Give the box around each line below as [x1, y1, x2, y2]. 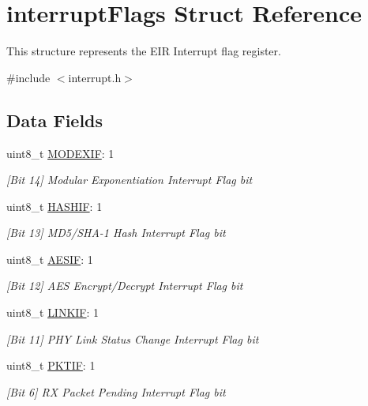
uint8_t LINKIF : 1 [6, 304, 100, 321]
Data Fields [6, 107, 103, 132]
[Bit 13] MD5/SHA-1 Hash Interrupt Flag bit [6, 224, 226, 241]
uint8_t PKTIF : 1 [6, 357, 96, 374]
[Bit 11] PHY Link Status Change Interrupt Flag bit [6, 330, 259, 347]
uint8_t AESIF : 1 [6, 250, 93, 267]
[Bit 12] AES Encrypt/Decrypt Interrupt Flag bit [6, 277, 243, 294]
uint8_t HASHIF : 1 [6, 197, 103, 214]
